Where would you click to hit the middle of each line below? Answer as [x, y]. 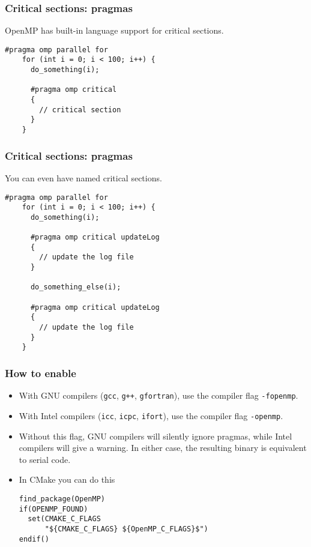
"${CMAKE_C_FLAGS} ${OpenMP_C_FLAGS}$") [126, 529]
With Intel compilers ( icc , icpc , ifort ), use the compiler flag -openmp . [151, 415]
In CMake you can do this [67, 479]
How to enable [41, 373]
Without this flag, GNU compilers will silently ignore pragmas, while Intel [155, 436]
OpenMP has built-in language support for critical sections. [114, 30]
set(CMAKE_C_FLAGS [64, 519]
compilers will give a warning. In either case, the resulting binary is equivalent [163, 448]
